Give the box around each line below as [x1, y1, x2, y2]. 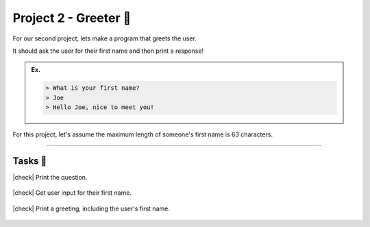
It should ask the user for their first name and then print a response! [12, 47, 204, 55]
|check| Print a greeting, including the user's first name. [12, 204, 171, 213]
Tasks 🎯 [12, 155, 47, 167]
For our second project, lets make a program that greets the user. [12, 34, 197, 43]
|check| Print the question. [12, 173, 88, 181]
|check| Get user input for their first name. [12, 189, 132, 197]
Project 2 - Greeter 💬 [12, 10, 132, 25]
